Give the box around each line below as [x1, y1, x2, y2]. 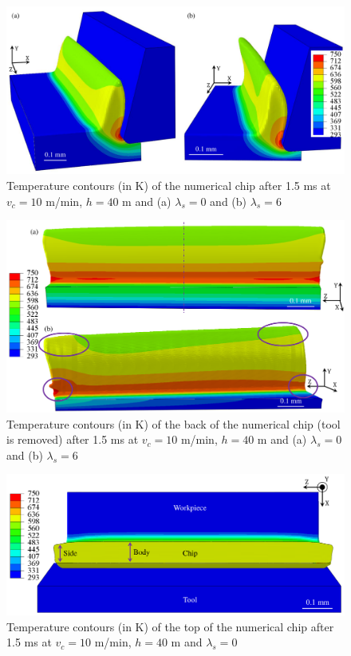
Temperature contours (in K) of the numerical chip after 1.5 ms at [6, 176, 331, 193]
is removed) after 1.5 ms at [6, 431, 139, 448]
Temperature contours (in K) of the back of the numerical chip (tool [6, 415, 341, 432]
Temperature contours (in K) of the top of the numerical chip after [6, 618, 334, 634]
